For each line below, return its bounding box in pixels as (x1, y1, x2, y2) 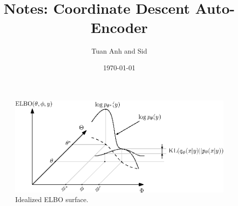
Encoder (90, 17, 148, 37)
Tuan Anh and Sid (91, 46, 147, 56)
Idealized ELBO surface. (15, 194, 88, 205)
